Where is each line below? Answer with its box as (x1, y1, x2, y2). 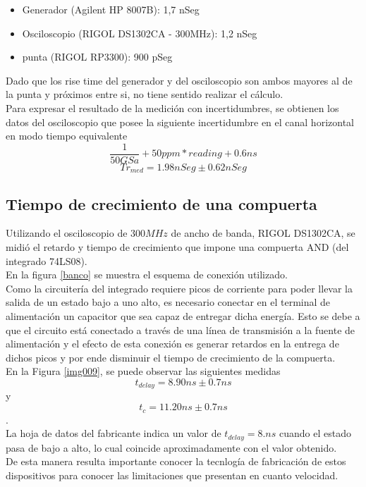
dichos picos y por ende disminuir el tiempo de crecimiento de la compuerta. (6, 350, 336, 364)
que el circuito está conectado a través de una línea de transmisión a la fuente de (6, 322, 355, 337)
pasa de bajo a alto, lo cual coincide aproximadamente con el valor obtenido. (6, 440, 337, 455)
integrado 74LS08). (6, 253, 87, 268)
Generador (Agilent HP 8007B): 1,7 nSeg (22, 2, 200, 16)
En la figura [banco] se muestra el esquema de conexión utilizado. (6, 267, 288, 282)
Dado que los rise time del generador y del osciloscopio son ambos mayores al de (6, 73, 353, 87)
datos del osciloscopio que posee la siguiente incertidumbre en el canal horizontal (6, 114, 354, 129)
